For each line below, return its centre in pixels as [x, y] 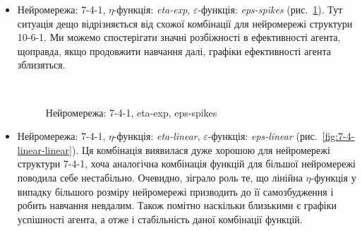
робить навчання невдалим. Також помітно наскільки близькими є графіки [177, 205]
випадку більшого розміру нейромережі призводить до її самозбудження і [175, 191]
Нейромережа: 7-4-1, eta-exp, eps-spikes [131, 112]
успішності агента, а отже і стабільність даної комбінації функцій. [160, 219]
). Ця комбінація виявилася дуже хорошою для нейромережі [201, 149]
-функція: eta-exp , [152, 9]
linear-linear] [44, 149]
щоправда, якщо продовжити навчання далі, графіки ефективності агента [174, 51]
